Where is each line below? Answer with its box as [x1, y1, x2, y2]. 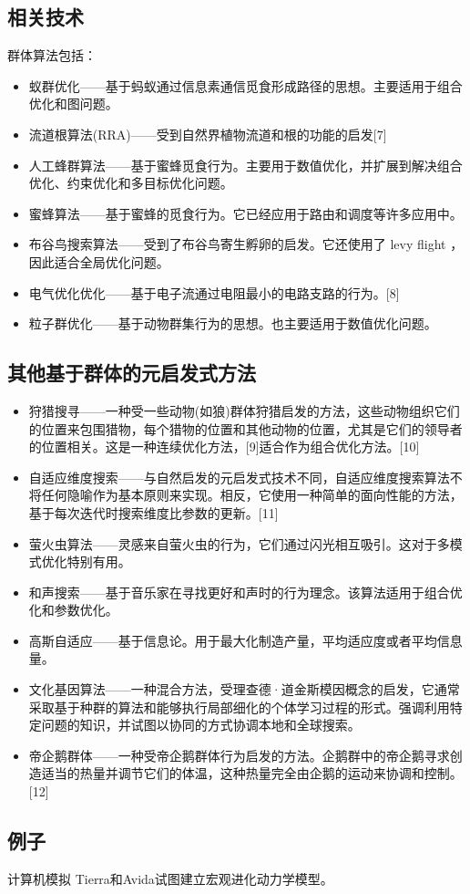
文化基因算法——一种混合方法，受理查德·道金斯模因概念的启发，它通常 [28, 680, 460, 699]
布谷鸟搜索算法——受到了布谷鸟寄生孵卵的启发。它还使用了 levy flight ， [28, 234, 464, 254]
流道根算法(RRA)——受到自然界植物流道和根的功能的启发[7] [28, 124, 387, 143]
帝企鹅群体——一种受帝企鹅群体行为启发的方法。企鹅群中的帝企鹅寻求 [28, 745, 450, 764]
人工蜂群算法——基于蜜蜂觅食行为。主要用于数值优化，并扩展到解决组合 [28, 155, 463, 174]
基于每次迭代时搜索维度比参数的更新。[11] [28, 503, 279, 522]
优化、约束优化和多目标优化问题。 [28, 173, 233, 192]
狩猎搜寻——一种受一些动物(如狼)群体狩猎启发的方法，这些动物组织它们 [28, 400, 460, 420]
